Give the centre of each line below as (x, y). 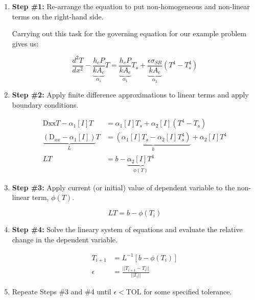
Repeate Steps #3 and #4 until (62, 292)
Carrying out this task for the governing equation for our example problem (129, 33)
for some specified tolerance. (188, 292)
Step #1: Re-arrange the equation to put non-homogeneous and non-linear (131, 6)
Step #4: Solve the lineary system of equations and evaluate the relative (127, 229)
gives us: (25, 43)
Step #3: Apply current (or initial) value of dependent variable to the (123, 187)
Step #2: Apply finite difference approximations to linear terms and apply (130, 95)
